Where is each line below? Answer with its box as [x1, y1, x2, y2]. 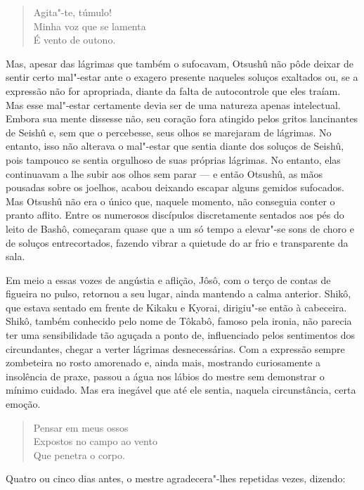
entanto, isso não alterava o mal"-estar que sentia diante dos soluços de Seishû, [6, 138, 344, 153]
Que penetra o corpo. [33, 447, 125, 462]
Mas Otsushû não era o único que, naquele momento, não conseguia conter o [6, 193, 335, 208]
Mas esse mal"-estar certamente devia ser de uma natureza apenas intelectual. [6, 97, 341, 112]
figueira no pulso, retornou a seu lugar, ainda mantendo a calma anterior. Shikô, [6, 286, 351, 301]
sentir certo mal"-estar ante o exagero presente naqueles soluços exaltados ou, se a [6, 70, 358, 84]
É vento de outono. [33, 32, 116, 47]
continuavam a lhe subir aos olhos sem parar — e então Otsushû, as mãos [6, 166, 323, 181]
